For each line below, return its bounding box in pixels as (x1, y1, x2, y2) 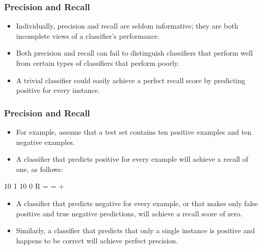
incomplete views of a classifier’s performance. (16, 30, 160, 41)
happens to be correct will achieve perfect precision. (16, 235, 178, 245)
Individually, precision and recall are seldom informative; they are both (16, 20, 239, 31)
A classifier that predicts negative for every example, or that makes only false (16, 197, 258, 208)
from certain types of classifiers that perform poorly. (16, 58, 179, 68)
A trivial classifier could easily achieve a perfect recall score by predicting (16, 74, 246, 85)
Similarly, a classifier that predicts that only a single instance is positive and (16, 225, 255, 236)
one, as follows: (16, 163, 63, 174)
